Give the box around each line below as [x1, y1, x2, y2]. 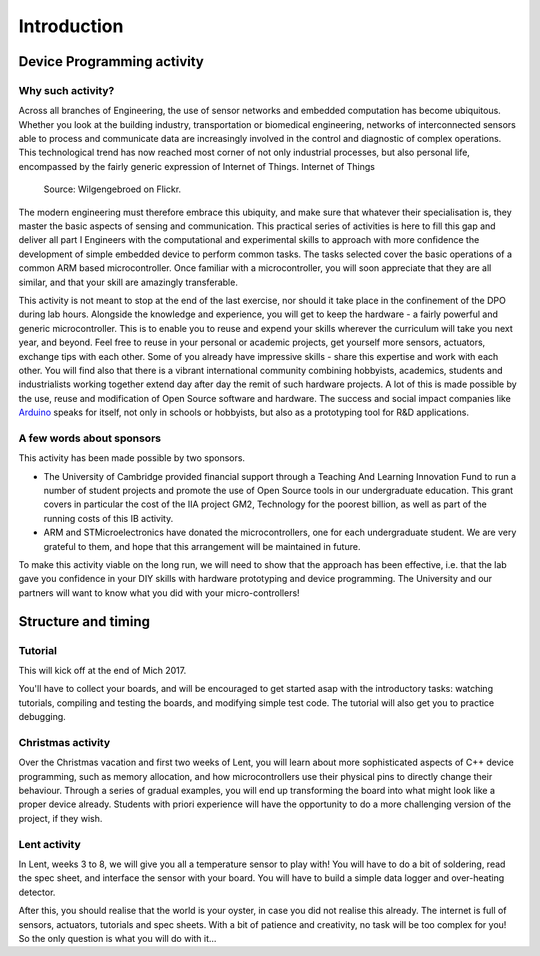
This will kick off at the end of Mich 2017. [18, 664, 187, 676]
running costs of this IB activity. [43, 512, 174, 524]
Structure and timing [18, 613, 150, 630]
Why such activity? [18, 83, 115, 97]
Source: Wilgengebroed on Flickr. [43, 183, 182, 195]
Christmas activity [18, 735, 111, 749]
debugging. [18, 711, 67, 723]
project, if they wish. [18, 812, 103, 824]
